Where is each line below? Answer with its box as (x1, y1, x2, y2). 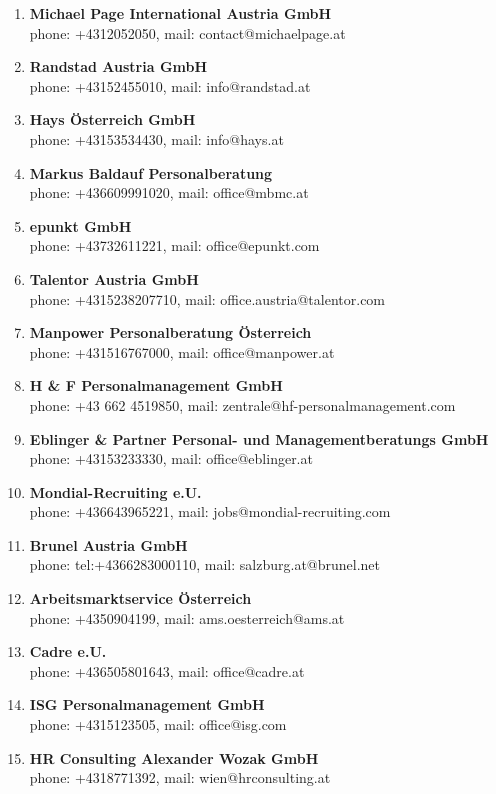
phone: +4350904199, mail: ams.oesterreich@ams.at (29, 607, 345, 628)
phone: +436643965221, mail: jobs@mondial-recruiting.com (29, 501, 391, 522)
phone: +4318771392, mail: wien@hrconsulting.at (29, 767, 331, 788)
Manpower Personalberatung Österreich (29, 322, 312, 343)
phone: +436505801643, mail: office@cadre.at (29, 660, 305, 681)
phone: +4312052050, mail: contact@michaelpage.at (29, 22, 346, 43)
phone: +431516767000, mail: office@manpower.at (29, 341, 335, 362)
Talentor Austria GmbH (29, 268, 199, 289)
